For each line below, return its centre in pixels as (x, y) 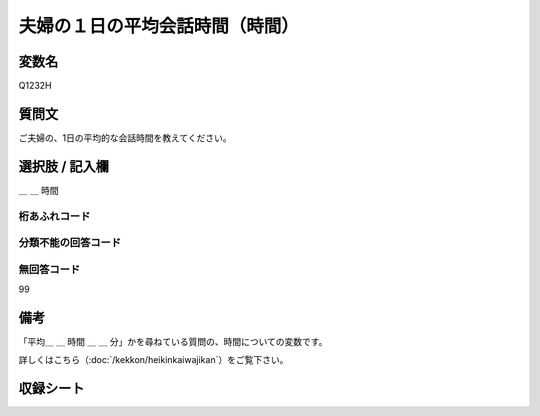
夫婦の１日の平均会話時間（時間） (159, 26)
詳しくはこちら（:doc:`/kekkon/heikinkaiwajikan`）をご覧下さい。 (153, 360)
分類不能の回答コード (70, 243)
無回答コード (49, 269)
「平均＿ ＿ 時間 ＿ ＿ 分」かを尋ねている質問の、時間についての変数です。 (173, 342)
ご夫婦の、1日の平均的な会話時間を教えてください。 (125, 137)
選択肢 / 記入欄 (64, 166)
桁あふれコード (54, 216)
